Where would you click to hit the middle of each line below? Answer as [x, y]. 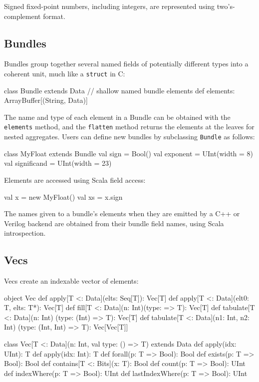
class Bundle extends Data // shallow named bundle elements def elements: [120, 90]
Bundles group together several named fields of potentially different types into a [126, 64]
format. [54, 16]
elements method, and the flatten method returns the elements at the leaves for [129, 127]
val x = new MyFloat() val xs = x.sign [63, 196]
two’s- [226, 6]
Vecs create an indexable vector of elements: [71, 281]
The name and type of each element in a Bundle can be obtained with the [117, 117]
